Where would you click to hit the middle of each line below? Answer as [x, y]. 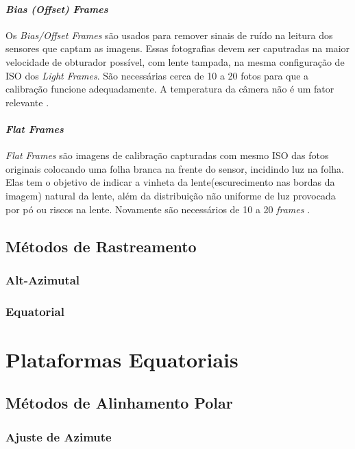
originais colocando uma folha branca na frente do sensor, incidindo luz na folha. [175, 168]
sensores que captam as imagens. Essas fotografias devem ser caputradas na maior [178, 48]
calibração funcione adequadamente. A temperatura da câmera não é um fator [170, 89]
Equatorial [35, 311]
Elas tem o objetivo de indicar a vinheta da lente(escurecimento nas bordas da [170, 182]
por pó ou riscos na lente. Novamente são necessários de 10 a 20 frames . [158, 209]
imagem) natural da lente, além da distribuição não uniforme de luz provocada [171, 195]
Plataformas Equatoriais [122, 359]
